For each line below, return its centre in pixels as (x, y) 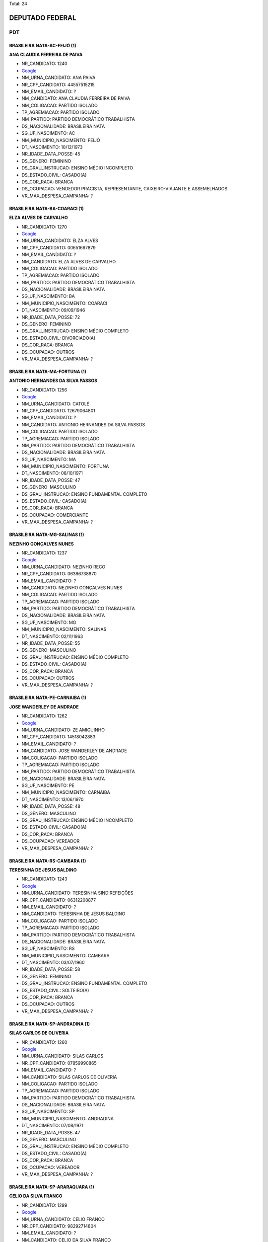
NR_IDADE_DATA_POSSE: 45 (51, 154)
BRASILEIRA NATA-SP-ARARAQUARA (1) (52, 1187)
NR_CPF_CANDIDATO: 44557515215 (58, 84)
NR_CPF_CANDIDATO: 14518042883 (59, 737)
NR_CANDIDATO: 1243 (44, 879)
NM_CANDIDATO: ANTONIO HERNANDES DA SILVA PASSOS (83, 424)
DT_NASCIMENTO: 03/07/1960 (53, 963)
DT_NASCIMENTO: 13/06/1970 (53, 799)
